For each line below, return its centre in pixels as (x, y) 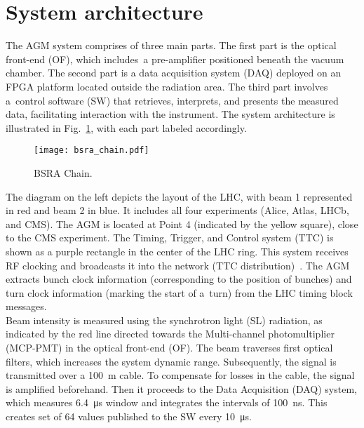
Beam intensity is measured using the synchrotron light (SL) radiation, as (164, 320)
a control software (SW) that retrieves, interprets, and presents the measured (172, 100)
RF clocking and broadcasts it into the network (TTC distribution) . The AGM (178, 265)
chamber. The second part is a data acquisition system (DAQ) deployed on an (174, 73)
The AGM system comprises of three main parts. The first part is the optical (171, 45)
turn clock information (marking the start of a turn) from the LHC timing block (179, 292)
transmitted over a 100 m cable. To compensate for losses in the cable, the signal (180, 375)
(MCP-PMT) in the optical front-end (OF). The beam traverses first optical (169, 348)
